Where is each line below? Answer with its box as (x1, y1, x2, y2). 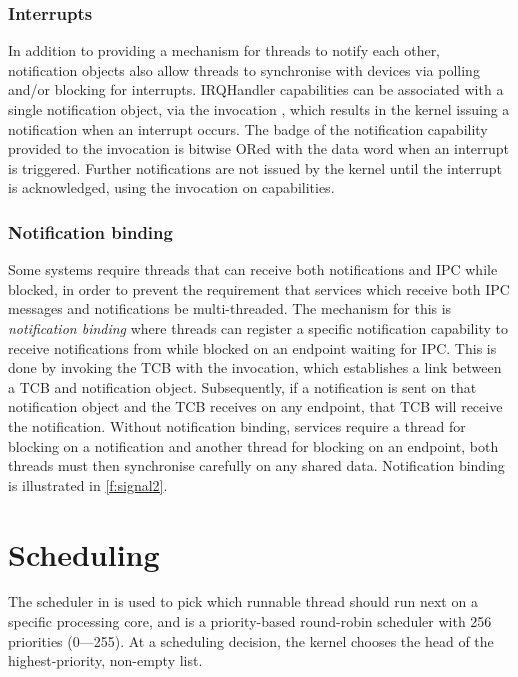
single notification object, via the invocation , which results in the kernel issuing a (8, 99, 510, 119)
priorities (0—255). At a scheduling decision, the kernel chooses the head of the (8, 630, 494, 651)
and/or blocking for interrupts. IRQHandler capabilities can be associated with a (8, 79, 504, 100)
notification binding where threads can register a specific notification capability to (8, 317, 508, 338)
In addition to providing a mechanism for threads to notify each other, (8, 40, 441, 61)
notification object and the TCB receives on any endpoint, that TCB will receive (8, 396, 503, 417)
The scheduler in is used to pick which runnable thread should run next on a (8, 591, 478, 612)
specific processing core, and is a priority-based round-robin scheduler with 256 (8, 611, 492, 632)
